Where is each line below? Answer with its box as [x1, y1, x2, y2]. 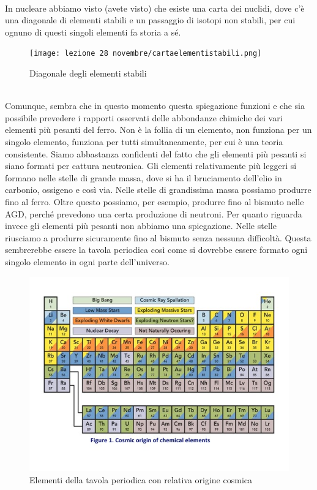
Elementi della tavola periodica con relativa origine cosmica [29, 473, 252, 486]
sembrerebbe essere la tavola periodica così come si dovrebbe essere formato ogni [5, 243, 308, 256]
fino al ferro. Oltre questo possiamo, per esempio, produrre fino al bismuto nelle [5, 195, 304, 208]
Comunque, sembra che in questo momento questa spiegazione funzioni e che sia [5, 99, 305, 112]
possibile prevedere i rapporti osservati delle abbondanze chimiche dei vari [5, 111, 283, 124]
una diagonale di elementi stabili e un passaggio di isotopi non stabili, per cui [5, 13, 296, 26]
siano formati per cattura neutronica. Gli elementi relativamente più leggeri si [5, 159, 297, 172]
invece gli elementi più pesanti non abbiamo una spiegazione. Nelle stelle [5, 219, 277, 232]
